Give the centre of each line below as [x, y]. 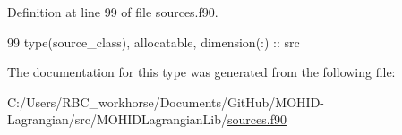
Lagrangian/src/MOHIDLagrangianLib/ [118, 119]
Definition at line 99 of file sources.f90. [113, 12]
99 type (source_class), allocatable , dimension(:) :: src [154, 42]
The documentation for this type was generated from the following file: [201, 72]
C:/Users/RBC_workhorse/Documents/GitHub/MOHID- [166, 101]
